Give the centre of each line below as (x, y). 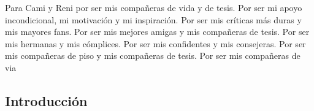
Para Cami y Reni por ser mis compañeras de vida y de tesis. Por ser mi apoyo (154, 7)
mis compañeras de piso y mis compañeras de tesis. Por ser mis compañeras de (153, 55)
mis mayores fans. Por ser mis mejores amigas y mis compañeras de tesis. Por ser (157, 32)
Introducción (46, 100)
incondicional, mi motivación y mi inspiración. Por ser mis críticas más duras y (153, 19)
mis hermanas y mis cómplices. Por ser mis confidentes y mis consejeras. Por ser (155, 43)
